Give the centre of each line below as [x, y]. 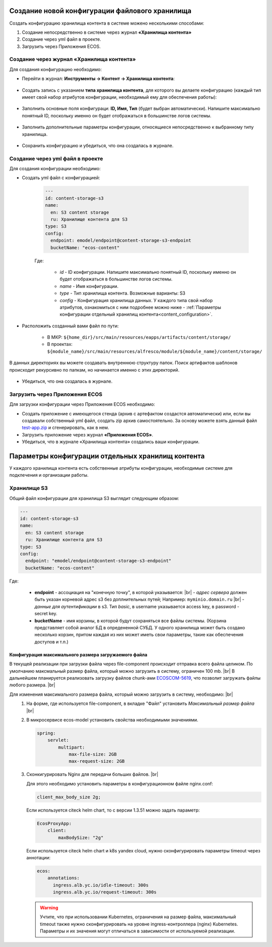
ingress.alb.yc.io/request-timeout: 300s [105, 892]
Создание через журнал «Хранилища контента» [73, 59]
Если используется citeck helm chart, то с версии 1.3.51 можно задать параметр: [113, 810]
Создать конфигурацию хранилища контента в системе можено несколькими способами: [107, 23]
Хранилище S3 [28, 488]
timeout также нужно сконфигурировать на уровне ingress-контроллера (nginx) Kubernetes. [139, 924]
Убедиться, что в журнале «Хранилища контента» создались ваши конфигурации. [111, 442]
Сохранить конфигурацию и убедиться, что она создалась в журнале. [98, 145]
